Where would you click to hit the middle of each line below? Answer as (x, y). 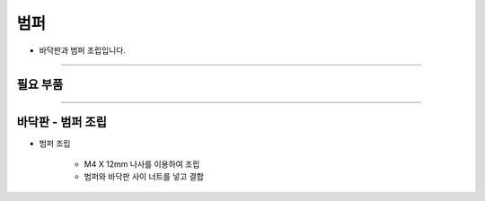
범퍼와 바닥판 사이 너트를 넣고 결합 (144, 177)
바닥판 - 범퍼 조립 (62, 122)
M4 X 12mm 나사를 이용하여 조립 (142, 164)
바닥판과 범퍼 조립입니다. (82, 50)
